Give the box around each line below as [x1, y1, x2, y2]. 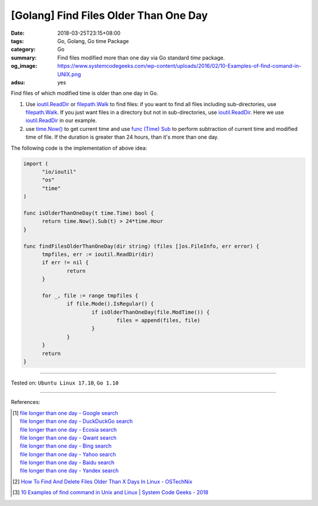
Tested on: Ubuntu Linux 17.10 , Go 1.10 [11, 379, 119, 386]
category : [11, 46, 36, 53]
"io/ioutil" [42, 169, 77, 175]
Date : [11, 29, 25, 37]
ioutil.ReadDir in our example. [25, 117, 97, 124]
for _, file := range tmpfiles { [42, 292, 138, 299]
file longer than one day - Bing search [19, 442, 112, 449]
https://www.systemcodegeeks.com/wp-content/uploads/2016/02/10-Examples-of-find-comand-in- [57, 63, 302, 70]
